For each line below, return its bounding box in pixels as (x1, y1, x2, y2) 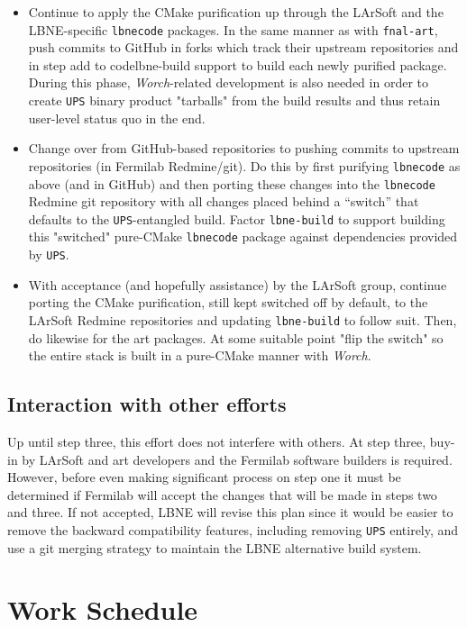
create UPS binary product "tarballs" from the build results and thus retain (28, 91, 441, 110)
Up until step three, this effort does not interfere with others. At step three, (7, 432, 426, 450)
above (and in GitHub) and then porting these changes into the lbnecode (28, 174, 435, 193)
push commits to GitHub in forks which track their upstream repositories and (28, 38, 459, 57)
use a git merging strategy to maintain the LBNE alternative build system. (7, 538, 422, 557)
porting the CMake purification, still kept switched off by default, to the (28, 293, 428, 312)
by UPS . (28, 245, 69, 264)
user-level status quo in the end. (28, 108, 206, 127)
